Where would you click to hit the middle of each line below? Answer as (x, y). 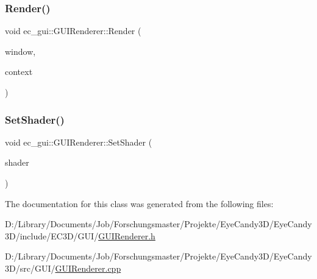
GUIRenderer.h (127, 235)
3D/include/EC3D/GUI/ (52, 235)
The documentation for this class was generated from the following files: (139, 203)
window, (20, 51)
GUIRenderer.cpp (88, 268)
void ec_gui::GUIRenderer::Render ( (73, 31)
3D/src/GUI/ (30, 268)
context (19, 72)
